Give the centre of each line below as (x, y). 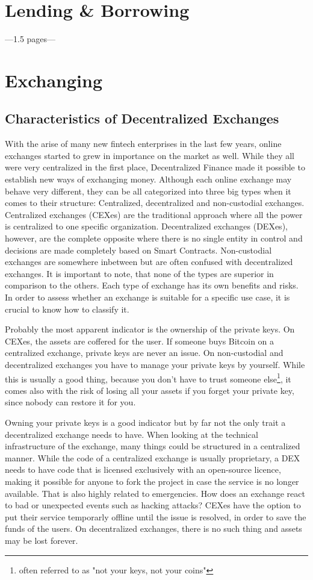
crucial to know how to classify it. (67, 309)
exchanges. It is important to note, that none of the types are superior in (139, 273)
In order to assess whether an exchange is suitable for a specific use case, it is (147, 297)
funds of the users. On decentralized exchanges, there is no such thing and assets (153, 529)
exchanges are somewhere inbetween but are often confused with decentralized (149, 262)
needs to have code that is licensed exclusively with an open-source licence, (143, 469)
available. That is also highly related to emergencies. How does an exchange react (155, 493)
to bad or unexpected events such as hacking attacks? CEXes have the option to (153, 505)
